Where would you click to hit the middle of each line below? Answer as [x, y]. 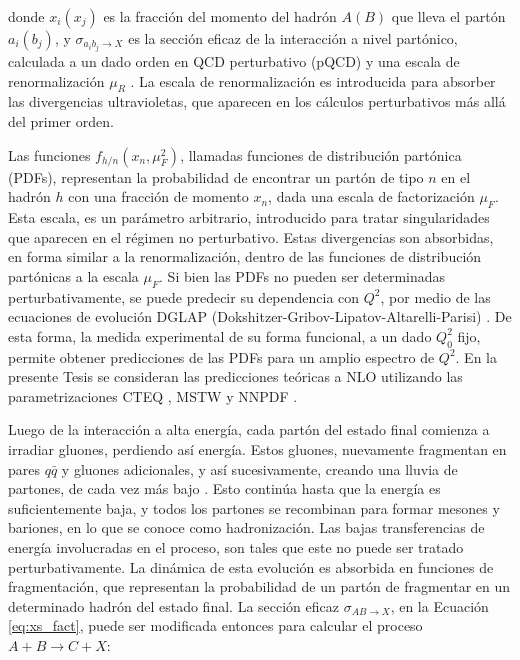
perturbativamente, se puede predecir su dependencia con [184, 296]
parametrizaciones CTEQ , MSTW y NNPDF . [153, 395]
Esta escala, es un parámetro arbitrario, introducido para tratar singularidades [249, 217]
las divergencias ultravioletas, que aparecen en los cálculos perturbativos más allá [257, 101]
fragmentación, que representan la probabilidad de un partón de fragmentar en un [259, 586]
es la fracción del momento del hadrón [220, 16]
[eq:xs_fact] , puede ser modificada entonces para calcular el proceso [215, 625]
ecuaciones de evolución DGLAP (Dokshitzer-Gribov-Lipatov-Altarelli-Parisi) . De [260, 316]
